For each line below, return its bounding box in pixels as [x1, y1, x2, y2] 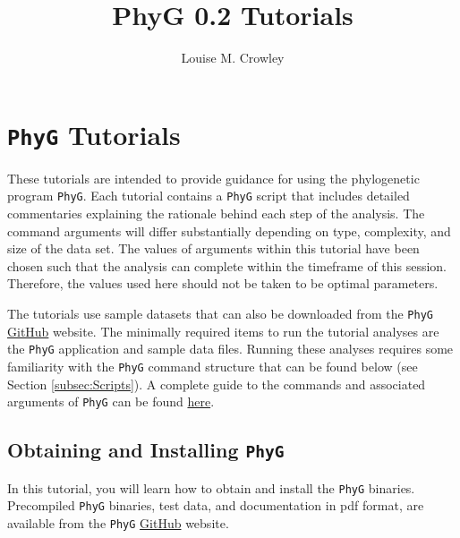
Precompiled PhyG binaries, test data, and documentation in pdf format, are [7, 496, 424, 515]
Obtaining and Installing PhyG [7, 436, 285, 464]
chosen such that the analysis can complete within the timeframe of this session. [7, 256, 447, 275]
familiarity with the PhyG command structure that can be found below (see [7, 356, 418, 375]
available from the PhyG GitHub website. [7, 513, 229, 532]
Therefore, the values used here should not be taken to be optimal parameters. [7, 274, 439, 293]
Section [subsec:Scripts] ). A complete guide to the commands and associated [7, 374, 426, 393]
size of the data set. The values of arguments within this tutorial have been [7, 239, 420, 258]
